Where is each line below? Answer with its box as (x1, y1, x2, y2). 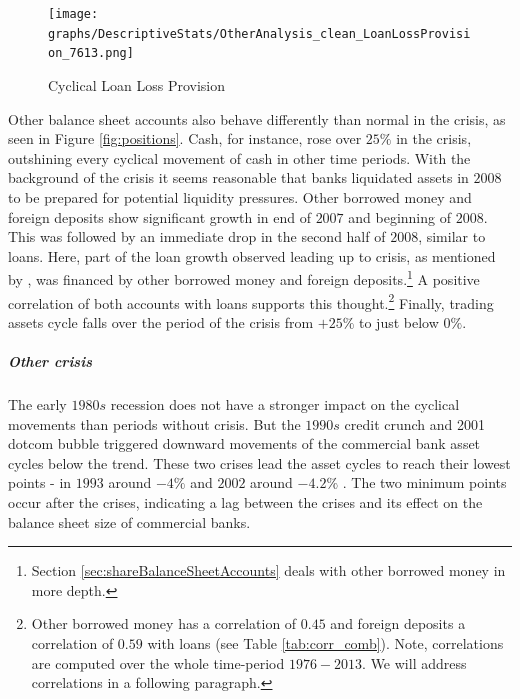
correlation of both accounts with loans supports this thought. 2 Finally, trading (8, 289, 494, 313)
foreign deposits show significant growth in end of (8, 206, 311, 227)
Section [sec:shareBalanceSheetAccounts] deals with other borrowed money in (31, 560, 506, 581)
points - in (8, 472, 72, 493)
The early (8, 393, 67, 414)
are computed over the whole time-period (31, 652, 285, 673)
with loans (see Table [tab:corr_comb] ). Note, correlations (147, 632, 504, 653)
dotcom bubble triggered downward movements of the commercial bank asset (8, 433, 481, 454)
